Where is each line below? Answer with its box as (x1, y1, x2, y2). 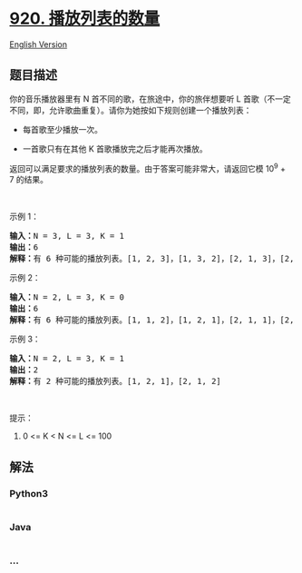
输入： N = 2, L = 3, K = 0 (9, 292, 125, 302)
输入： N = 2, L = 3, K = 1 (9, 353, 125, 364)
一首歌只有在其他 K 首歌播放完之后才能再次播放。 (22, 143, 209, 154)
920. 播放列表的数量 (9, 8, 161, 29)
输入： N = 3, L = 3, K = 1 (9, 231, 125, 242)
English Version (9, 38, 68, 50)
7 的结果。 (9, 174, 48, 185)
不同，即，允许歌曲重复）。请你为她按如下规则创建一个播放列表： (9, 104, 252, 115)
